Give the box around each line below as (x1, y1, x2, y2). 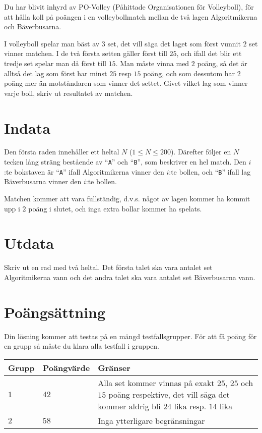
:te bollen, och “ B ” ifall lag (169, 166, 251, 177)
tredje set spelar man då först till (4, 58, 106, 68)
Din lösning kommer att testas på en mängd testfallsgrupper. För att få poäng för (4, 331, 257, 341)
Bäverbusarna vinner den (4, 176, 82, 187)
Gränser (98, 361, 130, 373)
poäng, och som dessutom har (143, 68, 235, 78)
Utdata (4, 233, 54, 253)
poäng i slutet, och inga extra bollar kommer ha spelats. (28, 203, 202, 213)
